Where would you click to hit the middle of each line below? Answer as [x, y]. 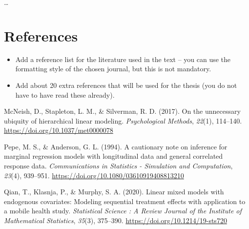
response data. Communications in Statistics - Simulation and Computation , [118, 166]
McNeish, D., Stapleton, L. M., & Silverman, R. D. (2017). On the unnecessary [122, 111]
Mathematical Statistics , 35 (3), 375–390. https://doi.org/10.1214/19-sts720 [115, 220]
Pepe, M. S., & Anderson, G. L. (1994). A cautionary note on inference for [116, 146]
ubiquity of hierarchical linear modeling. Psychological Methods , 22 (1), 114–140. [123, 120]
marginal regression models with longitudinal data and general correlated [114, 156]
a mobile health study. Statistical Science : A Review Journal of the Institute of [123, 211]
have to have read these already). [65, 94]
